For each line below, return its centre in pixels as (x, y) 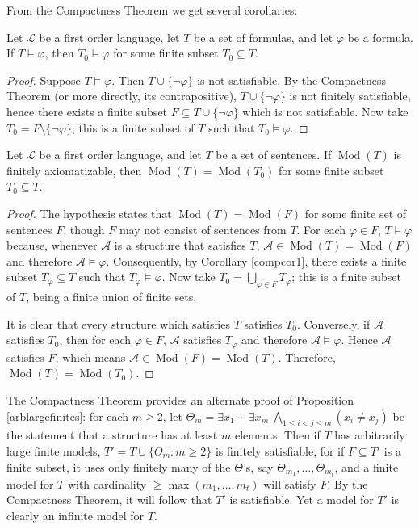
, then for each (95, 340)
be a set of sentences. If (274, 155)
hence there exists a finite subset (87, 111)
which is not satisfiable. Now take (325, 111)
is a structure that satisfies (180, 245)
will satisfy (290, 483)
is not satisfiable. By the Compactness (292, 80)
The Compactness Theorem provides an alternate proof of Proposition (180, 399)
